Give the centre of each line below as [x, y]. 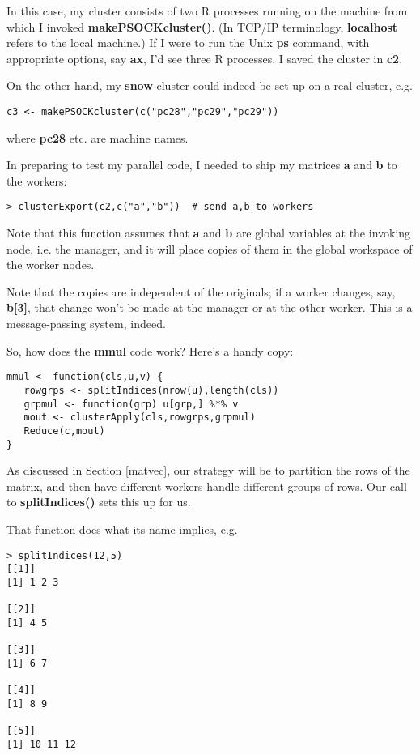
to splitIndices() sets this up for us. [99, 502]
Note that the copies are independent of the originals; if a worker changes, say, [201, 291]
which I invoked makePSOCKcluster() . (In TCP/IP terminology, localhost [202, 26]
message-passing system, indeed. [86, 324]
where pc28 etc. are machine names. [98, 137]
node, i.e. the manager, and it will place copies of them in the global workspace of [210, 248]
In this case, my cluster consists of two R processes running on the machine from [207, 11]
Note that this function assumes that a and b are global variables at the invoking [209, 233]
